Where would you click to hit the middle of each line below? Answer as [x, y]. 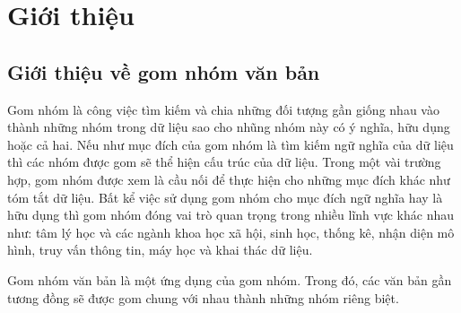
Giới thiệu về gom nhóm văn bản [164, 71]
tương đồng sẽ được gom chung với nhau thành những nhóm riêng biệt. [203, 297]
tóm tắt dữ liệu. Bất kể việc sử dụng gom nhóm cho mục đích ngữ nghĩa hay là [225, 197]
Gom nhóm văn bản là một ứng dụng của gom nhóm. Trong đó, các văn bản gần [230, 279]
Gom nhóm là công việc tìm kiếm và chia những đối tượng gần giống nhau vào [223, 109]
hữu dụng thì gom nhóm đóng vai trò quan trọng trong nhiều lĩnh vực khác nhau [230, 215]
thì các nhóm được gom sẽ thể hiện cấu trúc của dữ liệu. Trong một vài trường [224, 162]
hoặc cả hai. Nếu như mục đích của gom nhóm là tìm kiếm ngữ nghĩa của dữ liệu [230, 144]
